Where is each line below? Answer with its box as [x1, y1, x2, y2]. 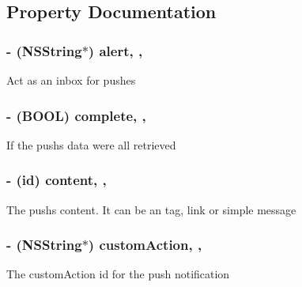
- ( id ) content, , [6, 170, 107, 190]
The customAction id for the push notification [6, 266, 230, 282]
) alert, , [88, 40, 143, 60]
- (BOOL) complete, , [6, 105, 146, 125]
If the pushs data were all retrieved [6, 136, 176, 153]
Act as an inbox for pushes [6, 72, 136, 88]
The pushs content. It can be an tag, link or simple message [6, 201, 296, 217]
